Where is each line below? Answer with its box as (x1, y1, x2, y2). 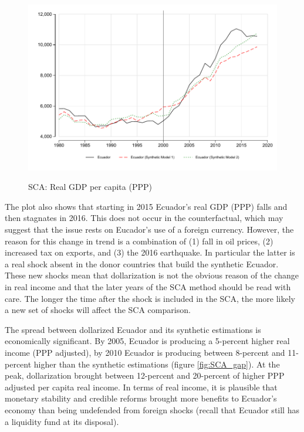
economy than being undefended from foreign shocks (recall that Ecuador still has (5, 403, 299, 416)
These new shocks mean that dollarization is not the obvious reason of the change (5, 269, 299, 281)
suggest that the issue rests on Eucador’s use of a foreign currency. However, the (5, 223, 294, 236)
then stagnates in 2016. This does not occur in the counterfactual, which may (5, 212, 283, 224)
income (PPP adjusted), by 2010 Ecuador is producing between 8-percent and (5, 346, 285, 358)
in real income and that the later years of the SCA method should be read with (5, 281, 291, 292)
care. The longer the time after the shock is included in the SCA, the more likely (5, 292, 295, 304)
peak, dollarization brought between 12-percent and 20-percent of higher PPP (5, 369, 285, 382)
